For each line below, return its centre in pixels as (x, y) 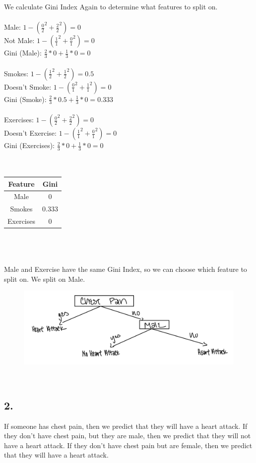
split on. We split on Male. (45, 279)
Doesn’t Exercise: (30, 133)
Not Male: (19, 40)
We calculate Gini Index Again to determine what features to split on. (111, 6)
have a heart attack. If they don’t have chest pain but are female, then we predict (128, 445)
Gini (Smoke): (25, 99)
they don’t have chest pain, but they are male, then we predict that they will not (128, 436)
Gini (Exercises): (29, 145)
